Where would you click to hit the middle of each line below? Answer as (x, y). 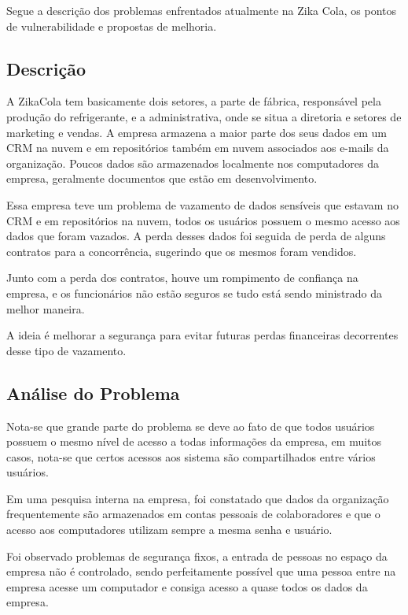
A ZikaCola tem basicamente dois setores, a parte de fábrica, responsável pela (194, 101)
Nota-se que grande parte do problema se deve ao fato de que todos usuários (191, 426)
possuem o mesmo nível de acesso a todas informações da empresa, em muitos (194, 441)
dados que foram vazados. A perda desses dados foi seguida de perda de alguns (196, 236)
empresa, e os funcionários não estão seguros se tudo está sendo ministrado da (195, 293)
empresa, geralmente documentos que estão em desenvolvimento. (162, 178)
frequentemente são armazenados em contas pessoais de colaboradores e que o (193, 514)
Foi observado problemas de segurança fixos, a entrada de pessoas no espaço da (197, 556)
